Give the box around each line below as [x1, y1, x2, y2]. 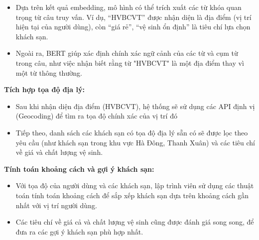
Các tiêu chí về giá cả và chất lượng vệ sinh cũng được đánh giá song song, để [15, 217, 254, 227]
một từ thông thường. [15, 67, 82, 78]
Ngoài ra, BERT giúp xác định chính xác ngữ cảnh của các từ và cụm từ [15, 48, 238, 58]
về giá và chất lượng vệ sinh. [15, 147, 103, 157]
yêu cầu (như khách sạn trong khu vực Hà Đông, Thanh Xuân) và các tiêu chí [15, 137, 256, 147]
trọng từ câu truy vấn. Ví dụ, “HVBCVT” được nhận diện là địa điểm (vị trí [15, 11, 252, 22]
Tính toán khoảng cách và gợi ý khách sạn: [4, 163, 154, 174]
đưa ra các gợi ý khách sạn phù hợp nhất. [15, 226, 143, 237]
